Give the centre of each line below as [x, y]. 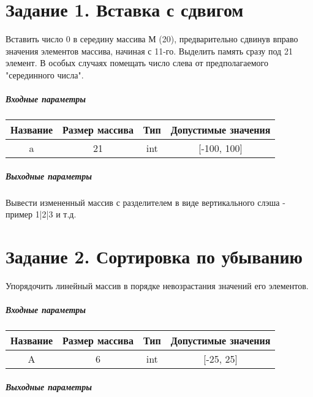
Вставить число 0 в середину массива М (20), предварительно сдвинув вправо [152, 39]
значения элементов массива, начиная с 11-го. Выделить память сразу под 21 [149, 51]
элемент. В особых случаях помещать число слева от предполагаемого [137, 63]
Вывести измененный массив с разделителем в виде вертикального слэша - [145, 202]
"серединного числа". [45, 74]
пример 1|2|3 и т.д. [41, 214]
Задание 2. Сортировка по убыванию [154, 256]
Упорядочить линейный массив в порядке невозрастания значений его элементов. [157, 285]
